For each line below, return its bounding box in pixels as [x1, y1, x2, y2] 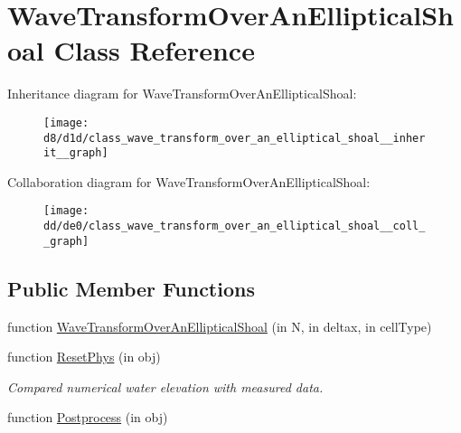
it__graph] [43, 146, 108, 160]
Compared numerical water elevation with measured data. [7, 377, 324, 396]
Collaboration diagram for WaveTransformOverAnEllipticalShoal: [7, 172, 371, 191]
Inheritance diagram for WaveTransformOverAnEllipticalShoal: [7, 84, 357, 103]
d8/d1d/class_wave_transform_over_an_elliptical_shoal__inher [43, 131, 426, 145]
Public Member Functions [7, 274, 255, 302]
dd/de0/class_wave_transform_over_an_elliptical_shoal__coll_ [43, 220, 426, 233]
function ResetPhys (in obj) [7, 347, 161, 366]
